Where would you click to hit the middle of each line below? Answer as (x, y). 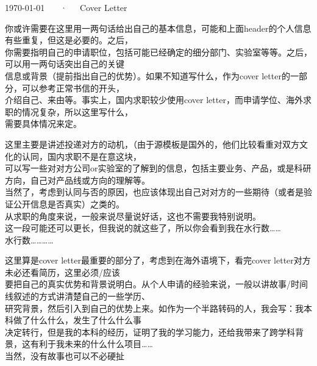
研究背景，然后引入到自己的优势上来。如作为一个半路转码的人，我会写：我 (154, 308)
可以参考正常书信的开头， (73, 88)
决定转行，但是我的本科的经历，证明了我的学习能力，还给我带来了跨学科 (150, 332)
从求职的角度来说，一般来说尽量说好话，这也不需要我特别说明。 (133, 216)
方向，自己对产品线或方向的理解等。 (77, 180)
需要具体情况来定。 (43, 124)
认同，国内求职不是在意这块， (81, 156)
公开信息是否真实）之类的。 (69, 203)
